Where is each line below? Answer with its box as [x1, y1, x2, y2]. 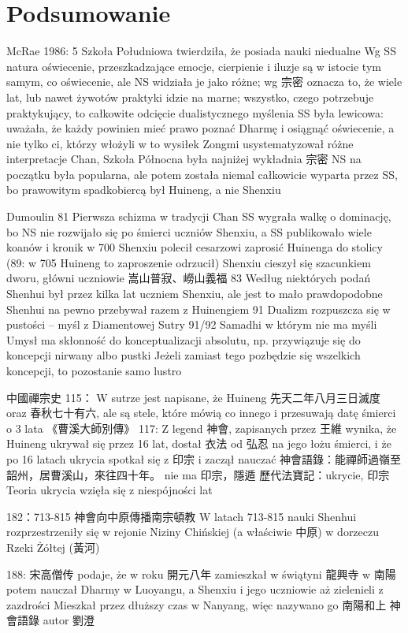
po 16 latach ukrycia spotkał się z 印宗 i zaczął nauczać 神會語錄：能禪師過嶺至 [6, 450, 402, 467]
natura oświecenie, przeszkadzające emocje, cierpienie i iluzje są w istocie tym [6, 58, 381, 74]
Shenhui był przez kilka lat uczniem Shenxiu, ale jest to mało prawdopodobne [6, 285, 383, 302]
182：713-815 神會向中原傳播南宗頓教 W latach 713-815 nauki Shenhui [6, 508, 357, 524]
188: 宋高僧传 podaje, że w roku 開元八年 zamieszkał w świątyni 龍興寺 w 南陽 [6, 565, 396, 582]
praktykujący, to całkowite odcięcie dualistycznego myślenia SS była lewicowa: [6, 104, 384, 121]
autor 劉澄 [43, 612, 95, 628]
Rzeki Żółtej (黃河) [6, 538, 100, 555]
